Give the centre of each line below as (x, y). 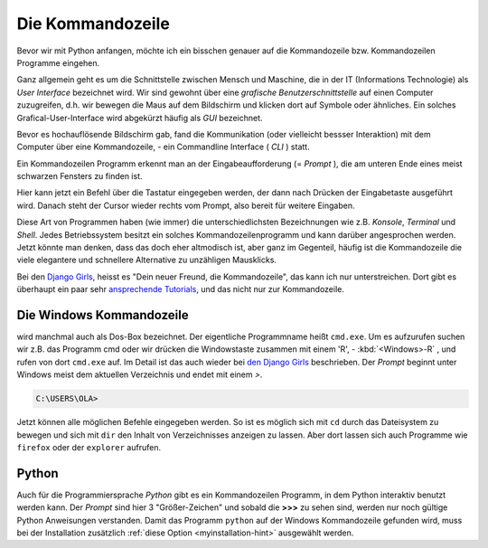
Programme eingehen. (58, 62)
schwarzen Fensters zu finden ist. (80, 176)
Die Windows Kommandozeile (103, 315)
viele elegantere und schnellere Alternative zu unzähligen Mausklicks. (147, 260)
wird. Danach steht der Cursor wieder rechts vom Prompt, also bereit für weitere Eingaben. (186, 205)
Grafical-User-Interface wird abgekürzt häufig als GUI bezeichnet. (140, 118)
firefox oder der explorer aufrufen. (89, 448)
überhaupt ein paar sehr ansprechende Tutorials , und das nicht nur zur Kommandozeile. (181, 289)
